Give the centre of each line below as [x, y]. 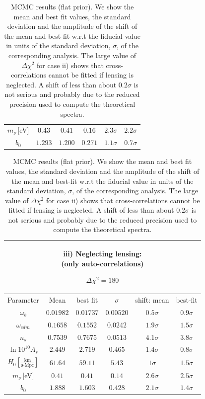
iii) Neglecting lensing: [102, 254]
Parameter [23, 300]
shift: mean [152, 300]
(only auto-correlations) [102, 263]
